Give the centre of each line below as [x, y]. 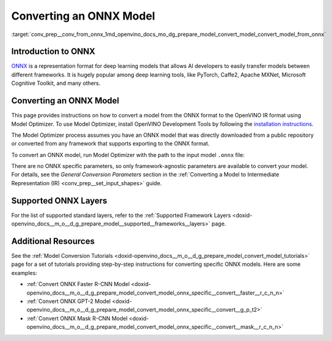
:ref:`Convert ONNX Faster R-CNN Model [78, 284]
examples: [24, 273]
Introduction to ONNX [53, 52]
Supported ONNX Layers [59, 201]
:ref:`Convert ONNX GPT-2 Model [69, 301]
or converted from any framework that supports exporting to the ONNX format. [110, 144]
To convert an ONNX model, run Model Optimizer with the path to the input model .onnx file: [128, 155]
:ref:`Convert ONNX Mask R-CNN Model [77, 318]
